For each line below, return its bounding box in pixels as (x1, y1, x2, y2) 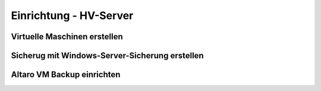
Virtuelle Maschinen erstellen (11, 32, 123, 42)
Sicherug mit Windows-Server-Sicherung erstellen (11, 51, 204, 61)
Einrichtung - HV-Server (11, 9, 134, 22)
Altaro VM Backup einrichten (11, 70, 121, 80)
